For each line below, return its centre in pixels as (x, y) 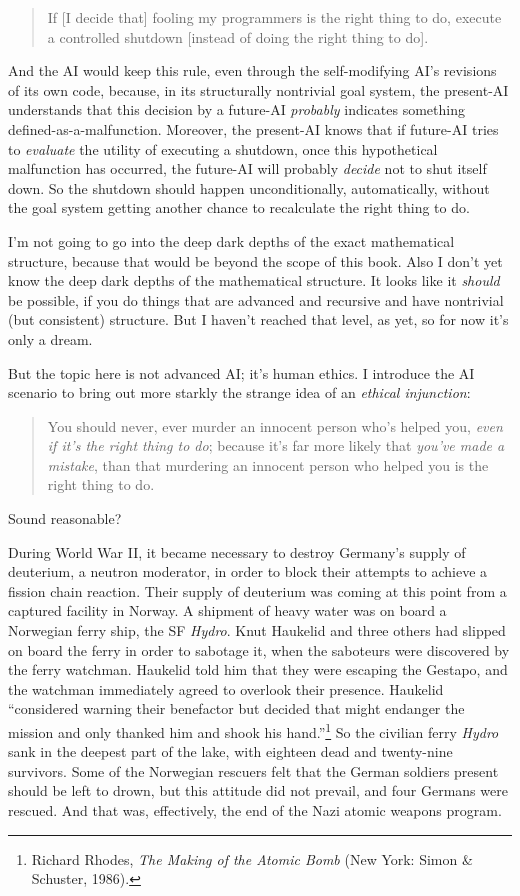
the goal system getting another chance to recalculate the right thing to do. (239, 207)
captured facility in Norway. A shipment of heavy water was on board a (227, 610)
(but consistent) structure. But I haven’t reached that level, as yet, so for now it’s (258, 319)
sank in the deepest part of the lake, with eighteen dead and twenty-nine (230, 751)
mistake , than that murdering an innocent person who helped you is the (268, 464)
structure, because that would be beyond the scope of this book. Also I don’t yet (255, 260)
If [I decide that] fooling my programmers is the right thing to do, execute (274, 17)
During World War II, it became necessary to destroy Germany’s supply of (237, 551)
